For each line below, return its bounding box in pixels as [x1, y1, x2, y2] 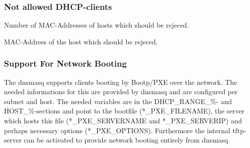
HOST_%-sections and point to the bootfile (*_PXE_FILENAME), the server [4, 106, 245, 116]
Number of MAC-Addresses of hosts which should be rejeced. [4, 20, 189, 30]
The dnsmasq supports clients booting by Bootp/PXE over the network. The [4, 76, 237, 87]
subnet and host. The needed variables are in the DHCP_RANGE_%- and [4, 96, 232, 106]
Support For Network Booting [4, 57, 127, 70]
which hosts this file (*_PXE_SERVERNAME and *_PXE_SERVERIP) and [4, 115, 242, 125]
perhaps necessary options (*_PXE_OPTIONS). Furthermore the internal [4, 125, 230, 135]
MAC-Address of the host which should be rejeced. [4, 36, 158, 46]
